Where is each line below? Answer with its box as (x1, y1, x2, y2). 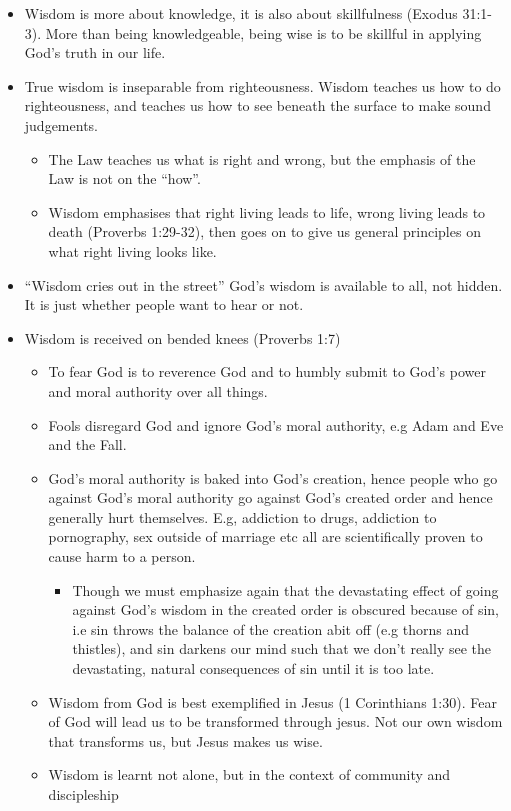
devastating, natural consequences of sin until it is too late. (72, 658, 435, 679)
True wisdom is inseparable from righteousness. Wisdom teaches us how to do (24, 75, 501, 96)
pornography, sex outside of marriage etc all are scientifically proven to (48, 526, 483, 547)
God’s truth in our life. (24, 42, 166, 63)
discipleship (48, 784, 119, 804)
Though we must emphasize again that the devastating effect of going (72, 579, 499, 600)
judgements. (24, 114, 98, 135)
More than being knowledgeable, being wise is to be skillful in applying (45, 22, 482, 43)
